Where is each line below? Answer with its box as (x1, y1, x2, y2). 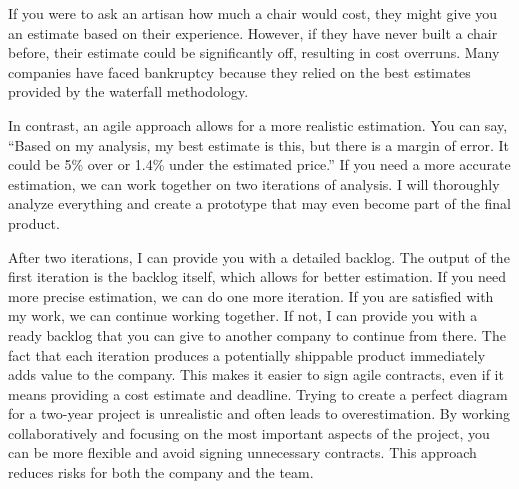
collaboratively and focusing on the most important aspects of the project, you (8, 422, 490, 443)
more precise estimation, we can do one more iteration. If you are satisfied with (8, 285, 494, 306)
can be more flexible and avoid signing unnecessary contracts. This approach (8, 442, 477, 463)
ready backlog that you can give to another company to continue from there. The (8, 324, 506, 345)
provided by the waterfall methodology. (8, 81, 249, 102)
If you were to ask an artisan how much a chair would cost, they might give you (8, 3, 498, 23)
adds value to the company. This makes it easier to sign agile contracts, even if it (8, 364, 504, 385)
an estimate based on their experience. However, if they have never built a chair (8, 22, 498, 43)
